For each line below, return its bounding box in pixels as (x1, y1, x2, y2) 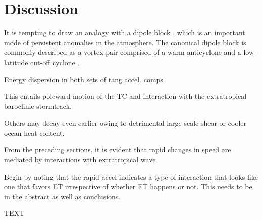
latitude (4, 57, 28, 67)
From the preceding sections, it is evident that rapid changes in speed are (4, 144, 231, 155)
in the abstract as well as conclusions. (4, 191, 121, 201)
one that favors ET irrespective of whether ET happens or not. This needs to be (4, 181, 252, 192)
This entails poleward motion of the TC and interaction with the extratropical (4, 91, 247, 101)
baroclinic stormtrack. (4, 100, 72, 111)
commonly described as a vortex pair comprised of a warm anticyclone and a (4, 47, 241, 58)
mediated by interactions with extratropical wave (4, 154, 156, 165)
